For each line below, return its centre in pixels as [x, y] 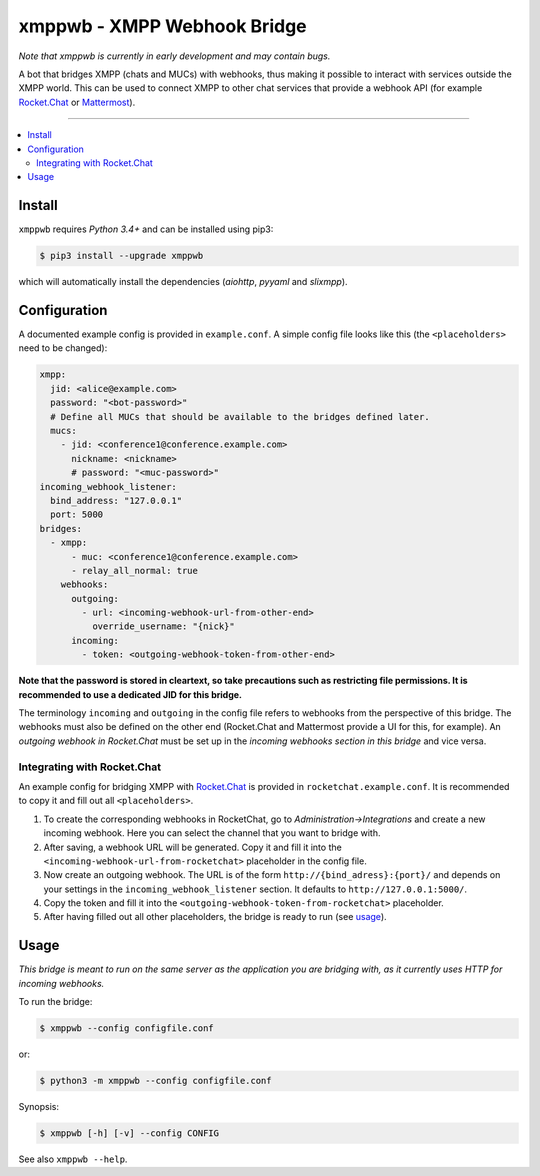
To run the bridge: [55, 1002]
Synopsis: [39, 1107]
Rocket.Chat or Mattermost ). [77, 102]
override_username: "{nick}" [163, 626]
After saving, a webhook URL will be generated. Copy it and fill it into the [192, 847]
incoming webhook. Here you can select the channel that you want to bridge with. [212, 833]
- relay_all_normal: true [135, 570]
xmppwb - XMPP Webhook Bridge [162, 26]
